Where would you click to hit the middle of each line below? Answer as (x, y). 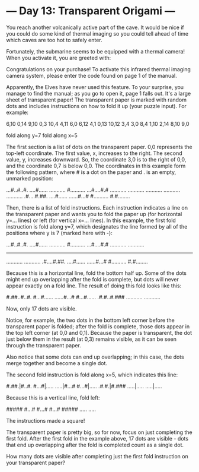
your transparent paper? (36, 463)
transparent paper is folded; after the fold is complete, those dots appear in (98, 326)
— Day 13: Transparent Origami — (91, 11)
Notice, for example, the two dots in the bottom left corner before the (90, 320)
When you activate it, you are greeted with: (59, 58)
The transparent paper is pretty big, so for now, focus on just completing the (99, 432)
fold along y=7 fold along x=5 (42, 135)
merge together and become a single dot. (57, 363)
